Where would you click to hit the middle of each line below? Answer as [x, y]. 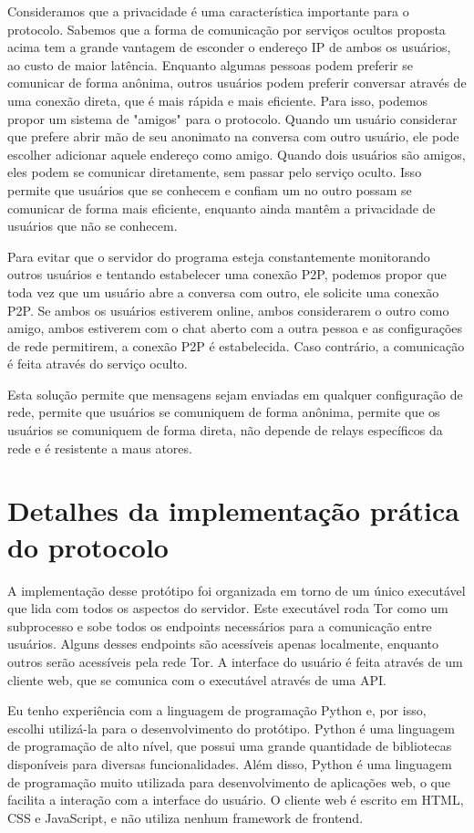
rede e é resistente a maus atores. [100, 448]
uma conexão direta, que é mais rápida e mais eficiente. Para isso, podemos [218, 100]
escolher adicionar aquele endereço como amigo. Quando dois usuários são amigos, [237, 154]
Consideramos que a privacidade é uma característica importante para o [208, 11]
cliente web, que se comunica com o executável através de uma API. [197, 679]
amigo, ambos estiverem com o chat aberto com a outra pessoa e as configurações [235, 328]
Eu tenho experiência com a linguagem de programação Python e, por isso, [217, 710]
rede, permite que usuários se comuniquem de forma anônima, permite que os [224, 412]
